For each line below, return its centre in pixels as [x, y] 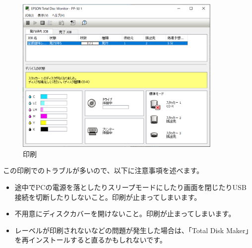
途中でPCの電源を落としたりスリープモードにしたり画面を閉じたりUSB [130, 187]
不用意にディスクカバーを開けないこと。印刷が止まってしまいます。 [125, 214]
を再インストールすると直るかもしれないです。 [91, 240]
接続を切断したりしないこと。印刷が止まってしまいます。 [108, 197]
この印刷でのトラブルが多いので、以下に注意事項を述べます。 [103, 170]
